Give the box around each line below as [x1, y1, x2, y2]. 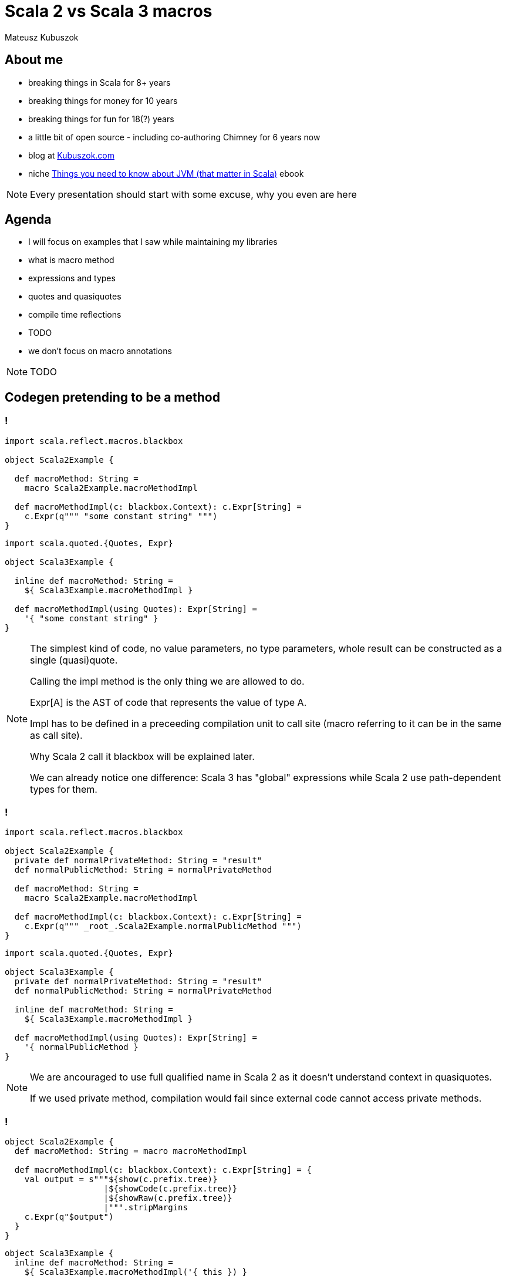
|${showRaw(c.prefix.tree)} [103, 1193, 232, 1203]
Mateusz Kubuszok [5, 32, 79, 42]
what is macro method [28, 255, 114, 265]
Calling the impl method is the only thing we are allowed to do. [30, 675, 305, 687]
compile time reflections [28, 309, 122, 320]
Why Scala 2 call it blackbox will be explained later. [30, 750, 255, 762]
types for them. [30, 783, 97, 795]
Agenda [5, 212, 52, 227]
